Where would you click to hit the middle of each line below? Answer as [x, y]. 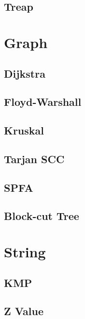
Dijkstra [25, 73]
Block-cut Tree [42, 216]
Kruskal [24, 130]
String [25, 252]
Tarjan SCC [34, 159]
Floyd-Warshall [43, 102]
